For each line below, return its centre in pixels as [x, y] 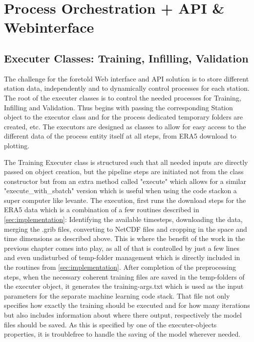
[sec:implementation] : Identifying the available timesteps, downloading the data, [123, 219]
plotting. [17, 145]
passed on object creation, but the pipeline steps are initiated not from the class [124, 171]
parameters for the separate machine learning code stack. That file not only [117, 295]
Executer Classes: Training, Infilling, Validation [126, 58]
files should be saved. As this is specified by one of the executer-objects [110, 324]
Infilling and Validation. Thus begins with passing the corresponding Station [118, 107]
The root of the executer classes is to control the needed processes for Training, [123, 97]
